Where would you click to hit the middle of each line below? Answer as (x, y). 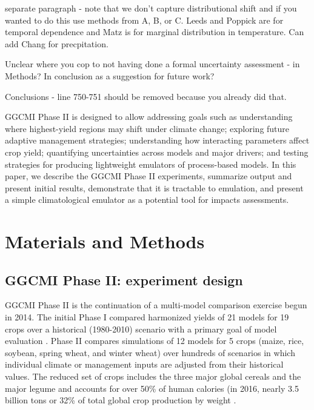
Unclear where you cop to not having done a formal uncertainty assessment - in (152, 64)
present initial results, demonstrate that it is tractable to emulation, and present (154, 187)
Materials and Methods (105, 241)
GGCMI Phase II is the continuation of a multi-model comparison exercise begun (156, 305)
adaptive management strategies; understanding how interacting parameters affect (157, 140)
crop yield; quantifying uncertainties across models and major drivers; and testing (157, 152)
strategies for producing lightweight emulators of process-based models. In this (151, 164)
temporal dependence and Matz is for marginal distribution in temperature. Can (155, 32)
